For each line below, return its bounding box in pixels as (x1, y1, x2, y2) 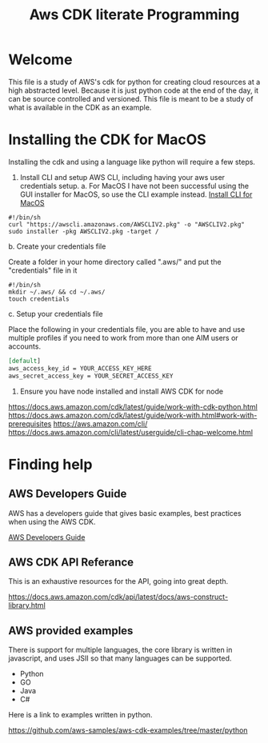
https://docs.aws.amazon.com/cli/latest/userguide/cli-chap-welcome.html (8, 427, 254, 437)
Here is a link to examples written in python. (8, 710, 153, 720)
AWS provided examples (8, 624, 134, 637)
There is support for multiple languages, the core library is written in (8, 645, 233, 655)
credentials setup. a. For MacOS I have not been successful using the (19, 181, 250, 190)
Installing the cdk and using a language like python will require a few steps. (8, 157, 256, 166)
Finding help (8, 455, 93, 473)
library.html (8, 601, 46, 610)
